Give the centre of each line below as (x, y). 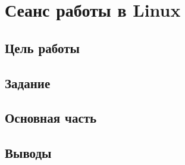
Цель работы (42, 47)
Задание (28, 82)
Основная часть (51, 118)
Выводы (28, 153)
